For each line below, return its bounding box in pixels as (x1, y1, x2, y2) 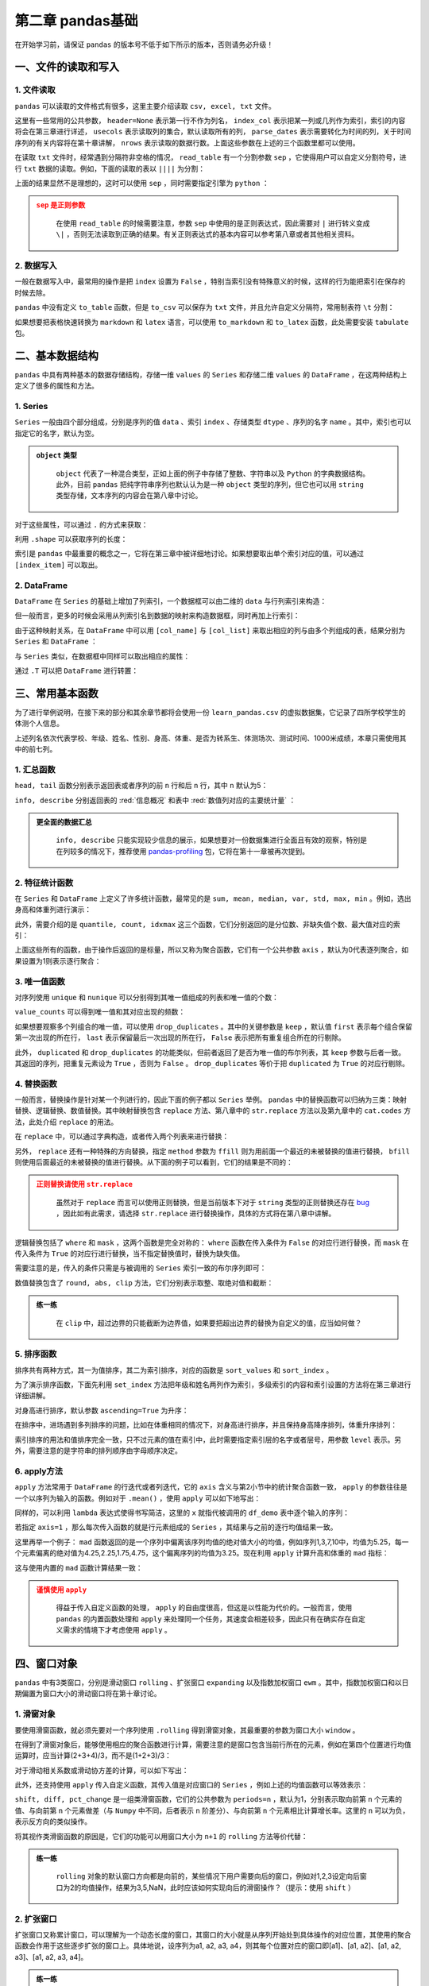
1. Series (14, 400, 48, 411)
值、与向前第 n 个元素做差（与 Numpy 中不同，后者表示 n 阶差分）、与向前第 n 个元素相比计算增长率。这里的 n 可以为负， (14, 1806, 410, 1815)
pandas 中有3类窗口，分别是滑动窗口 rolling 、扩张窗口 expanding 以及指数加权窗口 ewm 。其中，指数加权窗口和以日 (14, 1677, 409, 1687)
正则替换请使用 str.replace (36, 1180, 133, 1189)
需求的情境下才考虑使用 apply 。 (62, 1625, 172, 1635)
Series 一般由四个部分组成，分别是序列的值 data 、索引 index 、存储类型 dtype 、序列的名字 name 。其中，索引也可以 (14, 417, 412, 427)
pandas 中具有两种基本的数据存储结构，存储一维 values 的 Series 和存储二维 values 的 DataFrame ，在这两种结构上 (14, 369, 408, 379)
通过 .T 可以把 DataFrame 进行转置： (14, 666, 139, 675)
